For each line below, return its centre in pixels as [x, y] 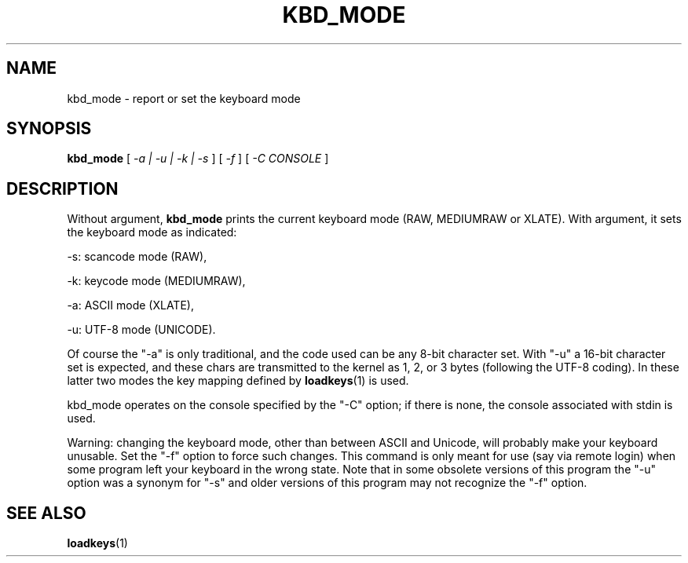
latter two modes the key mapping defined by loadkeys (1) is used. [238, 381]
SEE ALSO [46, 513]
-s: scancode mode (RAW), [137, 257]
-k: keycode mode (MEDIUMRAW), [156, 281]
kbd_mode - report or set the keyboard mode [184, 98]
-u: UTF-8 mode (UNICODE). [141, 330]
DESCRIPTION [62, 188]
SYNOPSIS [49, 129]
